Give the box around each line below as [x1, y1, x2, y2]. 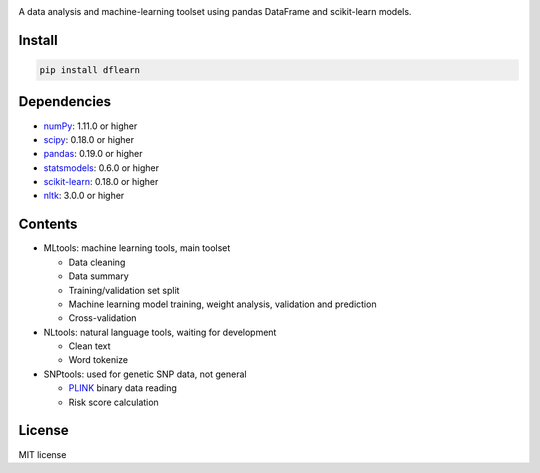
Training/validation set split [68, 284, 180, 296]
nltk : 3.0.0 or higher [43, 190, 125, 202]
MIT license [18, 448, 67, 460]
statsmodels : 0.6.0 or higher [43, 161, 160, 174]
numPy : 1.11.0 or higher [43, 120, 138, 132]
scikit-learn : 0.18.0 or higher [43, 176, 159, 188]
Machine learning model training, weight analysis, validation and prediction [68, 298, 377, 310]
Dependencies [18, 93, 112, 110]
